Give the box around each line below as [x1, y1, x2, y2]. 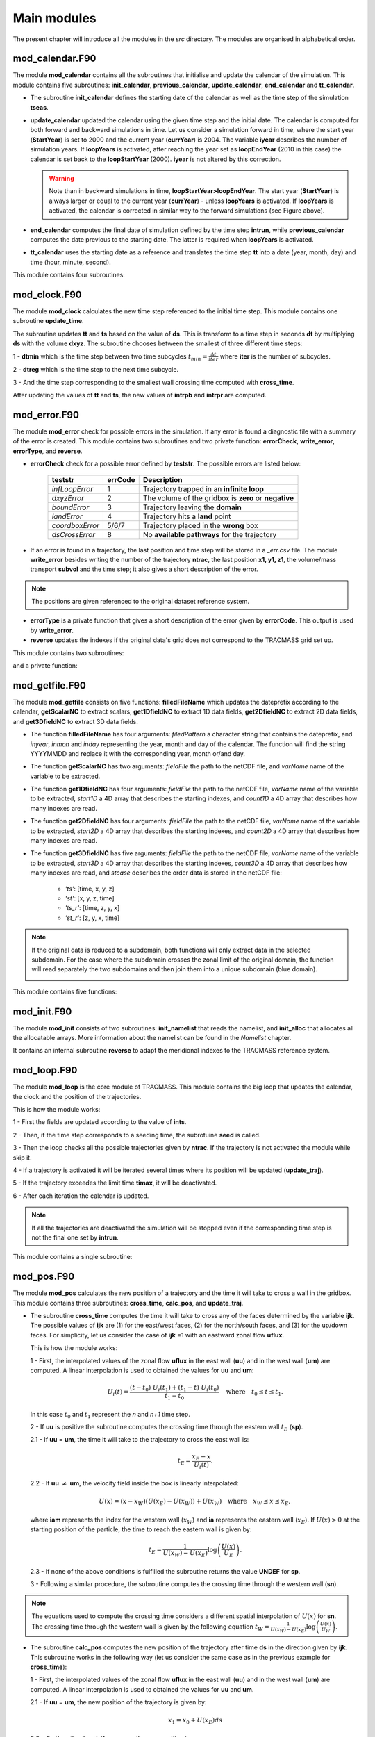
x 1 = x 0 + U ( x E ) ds [167, 1716, 223, 1726]
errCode [107, 475, 135, 484]
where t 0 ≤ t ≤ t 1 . [226, 1388, 284, 1398]
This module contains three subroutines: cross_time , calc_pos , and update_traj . [12, 1299, 244, 1307]
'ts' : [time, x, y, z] [65, 884, 115, 893]
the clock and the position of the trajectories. [12, 1092, 142, 1101]
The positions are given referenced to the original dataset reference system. [31, 598, 249, 606]
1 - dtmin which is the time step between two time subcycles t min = [12, 352, 208, 362]
